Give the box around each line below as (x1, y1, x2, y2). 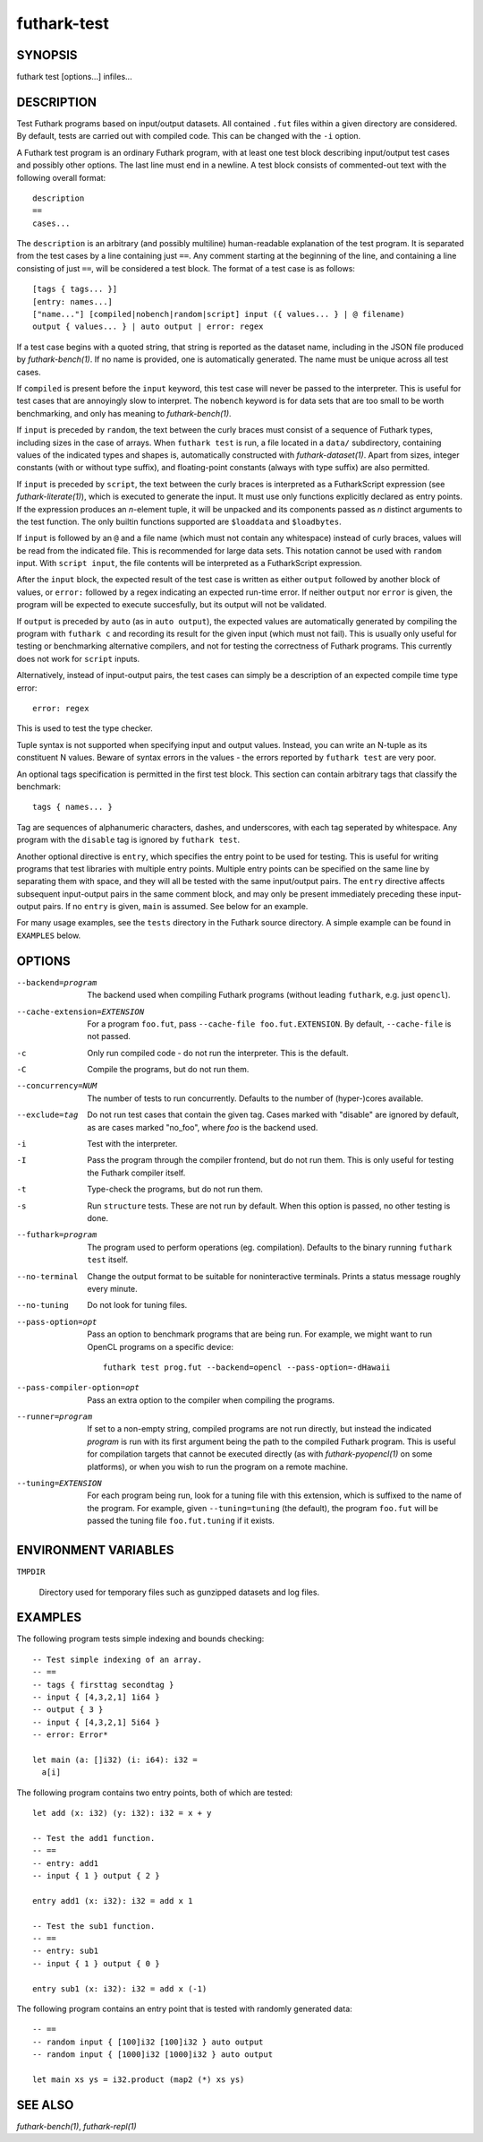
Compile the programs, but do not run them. (87, 1064, 250, 1075)
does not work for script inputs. (16, 653, 140, 664)
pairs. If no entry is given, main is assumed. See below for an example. (42, 901, 309, 912)
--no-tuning (16, 1300, 69, 1311)
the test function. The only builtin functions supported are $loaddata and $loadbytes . (16, 516, 342, 527)
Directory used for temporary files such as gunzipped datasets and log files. (38, 1587, 320, 1597)
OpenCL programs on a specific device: (87, 1341, 234, 1352)
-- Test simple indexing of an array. (32, 1654, 203, 1665)
